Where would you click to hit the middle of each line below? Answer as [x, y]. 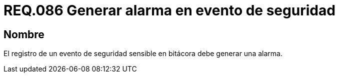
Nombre [24, 34]
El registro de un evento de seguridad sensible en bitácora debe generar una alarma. [143, 54]
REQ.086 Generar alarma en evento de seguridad [169, 10]
